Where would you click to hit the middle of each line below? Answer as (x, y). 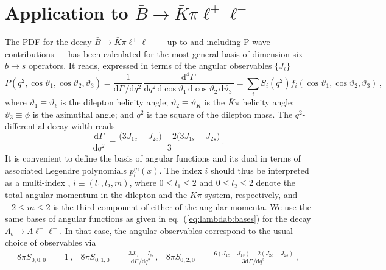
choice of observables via (51, 242)
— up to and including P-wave (213, 42)
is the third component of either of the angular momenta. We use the (182, 206)
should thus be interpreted (260, 170)
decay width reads (81, 126)
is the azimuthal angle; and (83, 114)
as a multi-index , (38, 183)
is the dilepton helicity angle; (114, 102)
